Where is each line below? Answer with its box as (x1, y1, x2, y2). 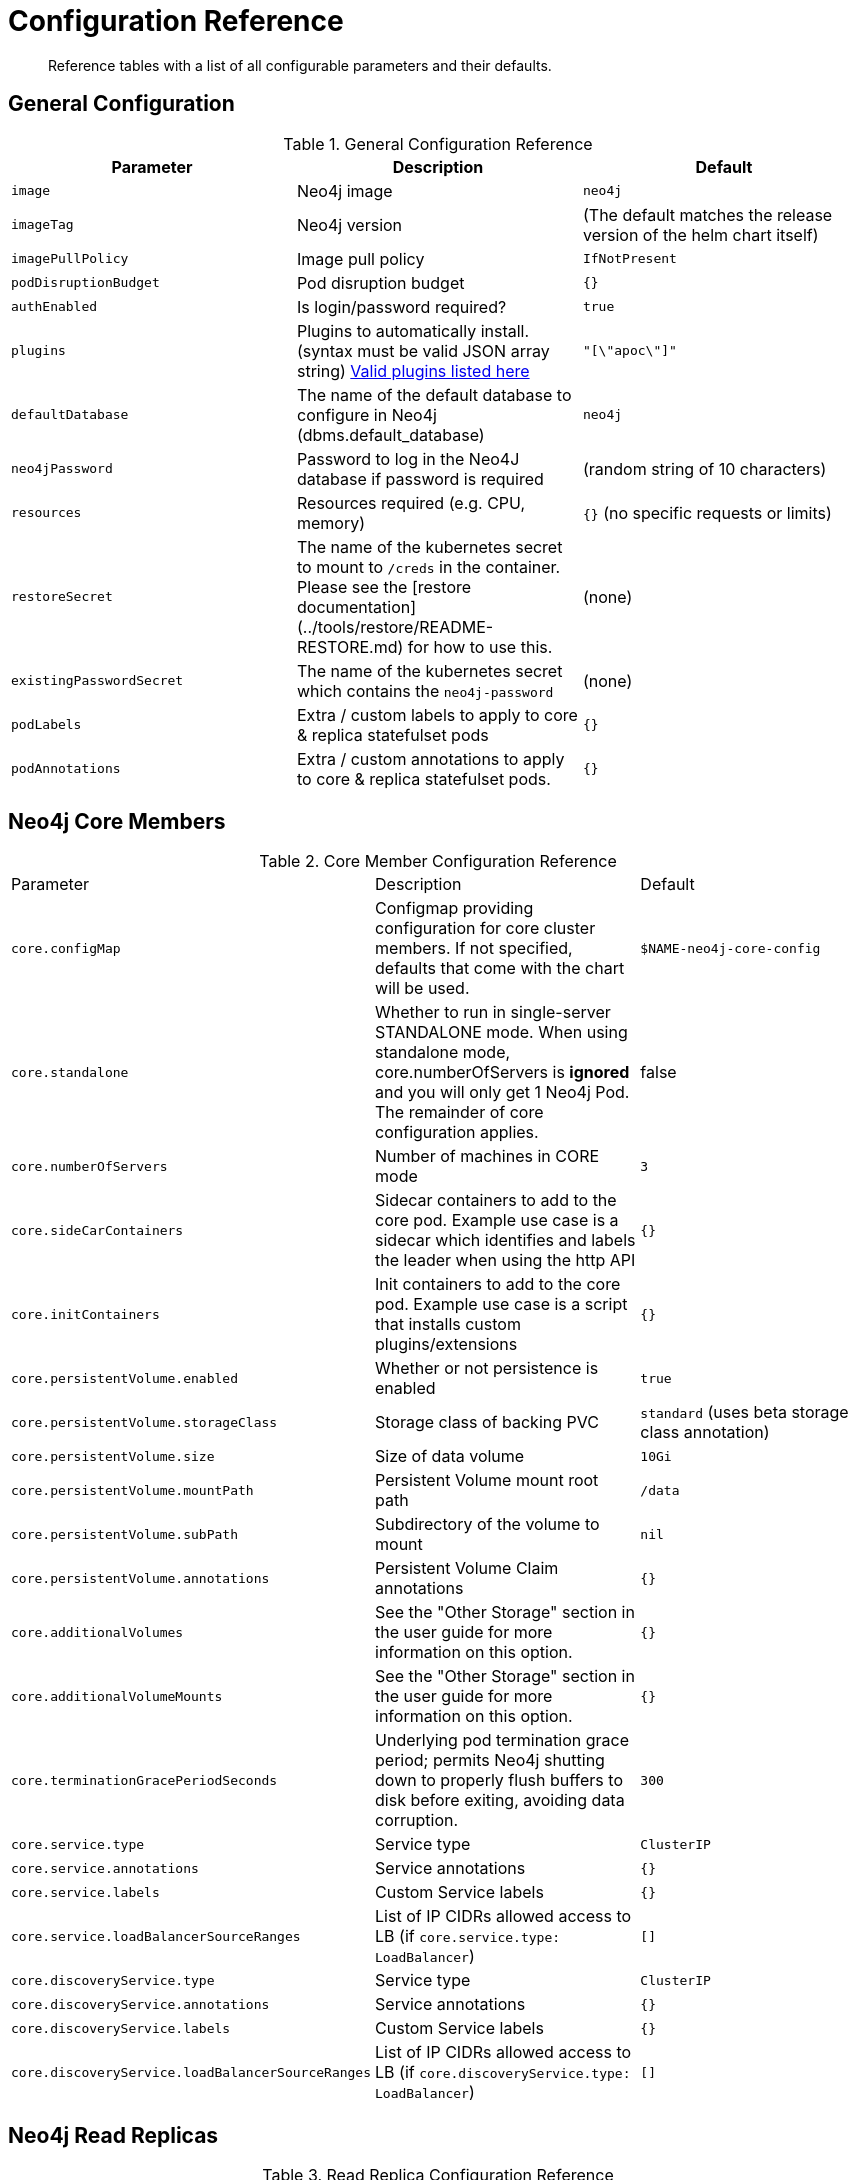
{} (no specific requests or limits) (582, 502, 832, 523)
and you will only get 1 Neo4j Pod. (375, 1082, 630, 1103)
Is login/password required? (296, 296, 507, 317)
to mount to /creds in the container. (296, 556, 561, 577)
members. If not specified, (375, 938, 573, 959)
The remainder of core (375, 1102, 544, 1123)
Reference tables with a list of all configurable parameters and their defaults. (48, 56, 552, 74)
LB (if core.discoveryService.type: (375, 2062, 631, 2083)
